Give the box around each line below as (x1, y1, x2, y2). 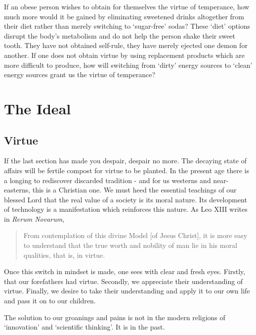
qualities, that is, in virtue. (23, 249, 105, 260)
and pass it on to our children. (4, 295, 96, 306)
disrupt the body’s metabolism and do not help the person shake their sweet (4, 30, 236, 41)
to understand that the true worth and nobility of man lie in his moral (23, 240, 237, 250)
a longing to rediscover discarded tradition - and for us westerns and (4, 175, 211, 185)
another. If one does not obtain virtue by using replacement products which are (4, 49, 245, 60)
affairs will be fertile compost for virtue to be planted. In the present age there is (4, 165, 249, 175)
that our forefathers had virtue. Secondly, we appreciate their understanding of (4, 276, 243, 286)
